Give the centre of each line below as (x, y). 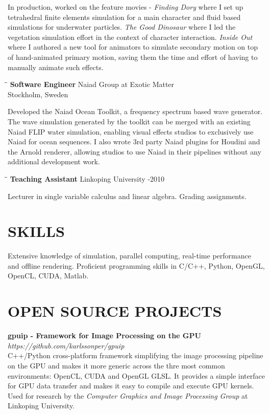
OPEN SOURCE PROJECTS (115, 311)
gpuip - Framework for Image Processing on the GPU (104, 335)
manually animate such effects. (56, 67)
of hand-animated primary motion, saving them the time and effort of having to (133, 57)
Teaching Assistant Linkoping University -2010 (87, 178)
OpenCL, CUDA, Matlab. (48, 276)
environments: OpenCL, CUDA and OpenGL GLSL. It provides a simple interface (136, 375)
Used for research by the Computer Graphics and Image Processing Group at (128, 395)
